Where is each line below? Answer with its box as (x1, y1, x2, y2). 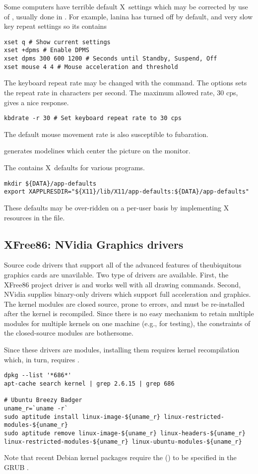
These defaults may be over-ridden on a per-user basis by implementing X (4, 202, 229, 212)
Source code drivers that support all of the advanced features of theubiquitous (4, 260, 242, 270)
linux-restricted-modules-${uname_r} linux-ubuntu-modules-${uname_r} (4, 438, 242, 445)
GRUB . (4, 462, 29, 472)
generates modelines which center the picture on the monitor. (4, 145, 191, 156)
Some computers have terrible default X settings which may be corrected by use (4, 1, 248, 11)
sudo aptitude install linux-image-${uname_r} (4, 413, 160, 420)
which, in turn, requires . (4, 354, 79, 364)
